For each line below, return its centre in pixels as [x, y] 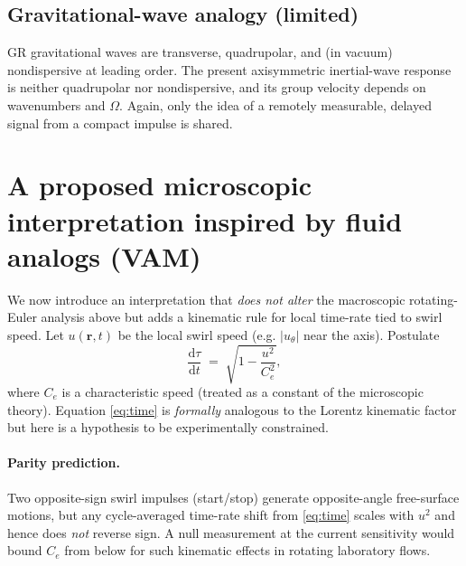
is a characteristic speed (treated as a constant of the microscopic [242, 391]
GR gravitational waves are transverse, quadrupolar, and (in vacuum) [200, 52]
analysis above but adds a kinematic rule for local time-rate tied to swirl [242, 317]
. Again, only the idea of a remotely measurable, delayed [275, 104]
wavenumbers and [56, 104]
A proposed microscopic [159, 185]
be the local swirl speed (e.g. [197, 334]
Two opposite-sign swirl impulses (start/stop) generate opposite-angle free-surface [233, 497]
